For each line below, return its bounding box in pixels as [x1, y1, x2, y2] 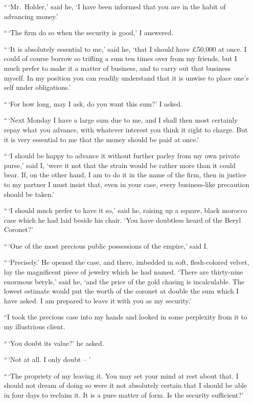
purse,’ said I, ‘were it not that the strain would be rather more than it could [4, 160, 236, 170]
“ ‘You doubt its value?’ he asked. [4, 338, 104, 348]
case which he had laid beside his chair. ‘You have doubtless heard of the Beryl [4, 214, 241, 225]
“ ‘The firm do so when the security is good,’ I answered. [4, 27, 174, 38]
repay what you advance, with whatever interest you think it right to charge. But [4, 124, 248, 134]
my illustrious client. [4, 321, 66, 332]
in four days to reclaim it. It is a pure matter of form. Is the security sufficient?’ [4, 390, 244, 400]
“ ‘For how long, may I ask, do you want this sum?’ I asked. [4, 98, 183, 108]
